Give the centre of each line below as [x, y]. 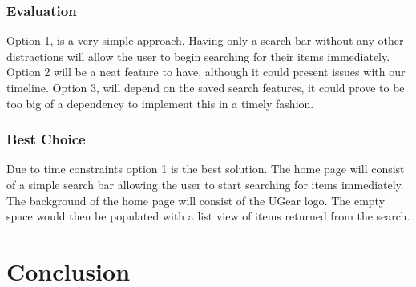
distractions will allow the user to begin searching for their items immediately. [198, 56]
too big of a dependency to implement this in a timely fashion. [160, 103]
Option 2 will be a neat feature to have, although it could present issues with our [206, 72]
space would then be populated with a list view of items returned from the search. [208, 216]
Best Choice [46, 139]
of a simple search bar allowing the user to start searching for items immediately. [205, 184]
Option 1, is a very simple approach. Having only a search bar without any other [205, 40]
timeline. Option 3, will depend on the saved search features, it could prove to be [206, 87]
